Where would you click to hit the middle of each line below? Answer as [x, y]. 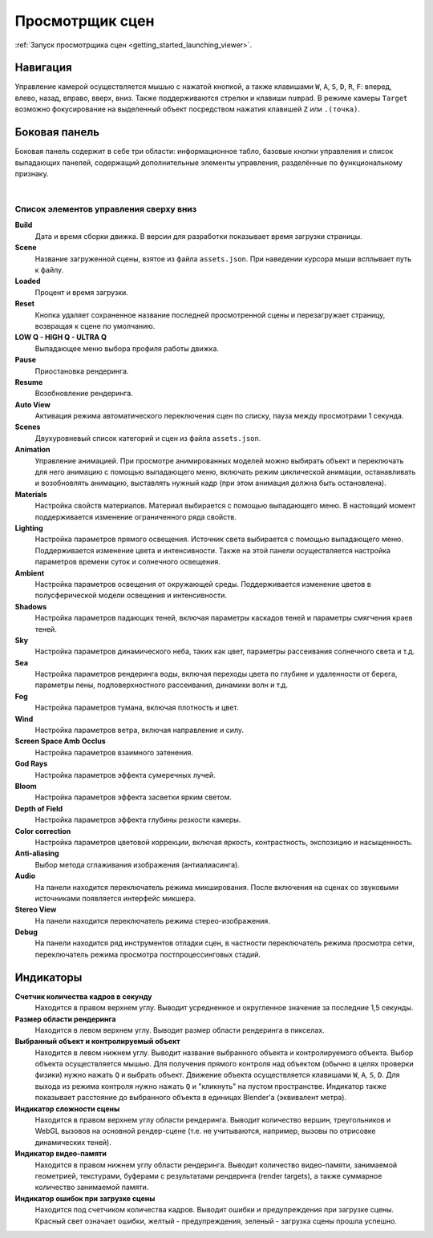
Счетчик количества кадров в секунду [83, 996]
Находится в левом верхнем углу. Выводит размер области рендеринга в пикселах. [180, 1030]
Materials [31, 494]
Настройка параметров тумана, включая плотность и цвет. [137, 708]
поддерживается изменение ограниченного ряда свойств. [136, 516]
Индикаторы [49, 977]
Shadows [31, 606]
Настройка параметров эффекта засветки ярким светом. [133, 797]
